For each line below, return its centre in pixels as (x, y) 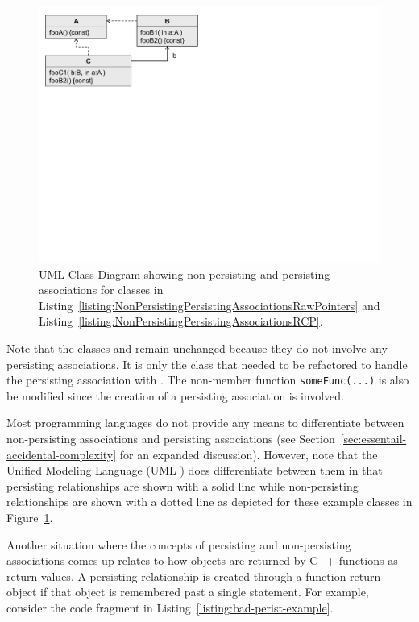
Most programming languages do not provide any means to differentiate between (205, 423)
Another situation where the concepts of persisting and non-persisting (179, 544)
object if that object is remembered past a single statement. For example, (188, 592)
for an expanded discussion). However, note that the (249, 454)
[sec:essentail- (373, 438)
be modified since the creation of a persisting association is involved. (175, 395)
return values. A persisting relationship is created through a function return (194, 576)
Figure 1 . (30, 517)
